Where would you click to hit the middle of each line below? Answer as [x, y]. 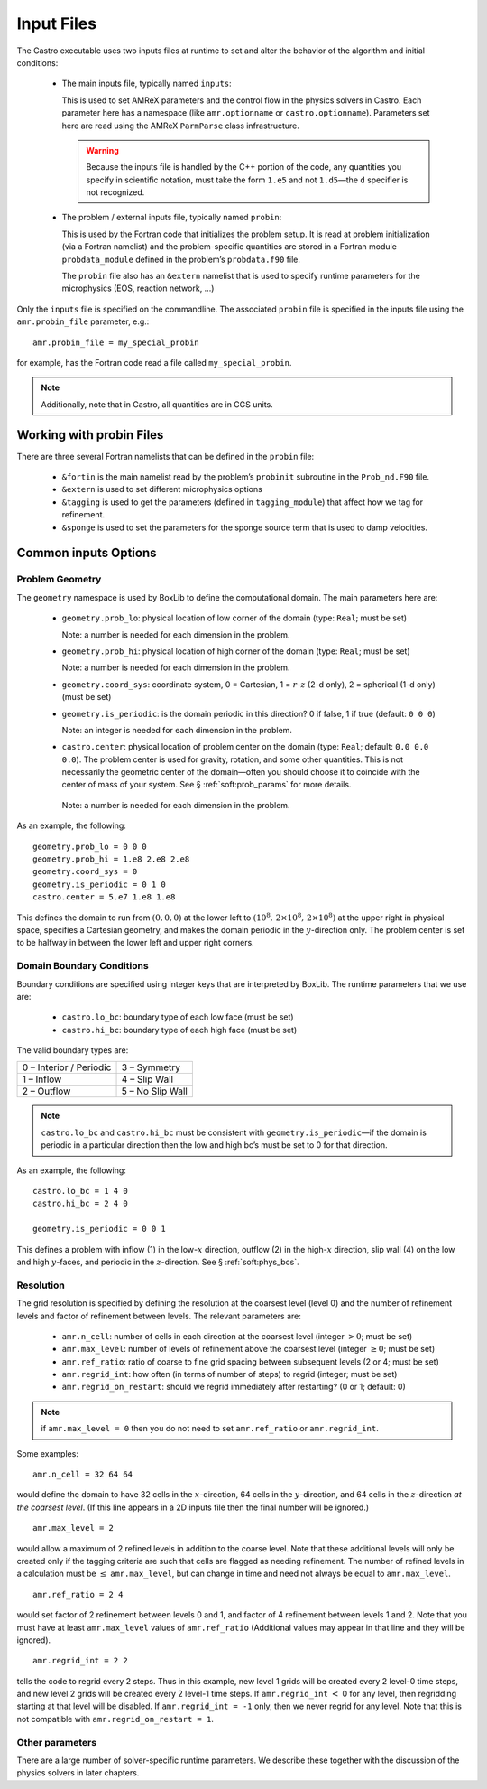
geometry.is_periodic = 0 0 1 [100, 1229]
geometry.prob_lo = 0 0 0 [90, 846]
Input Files [57, 23]
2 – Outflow [46, 1091]
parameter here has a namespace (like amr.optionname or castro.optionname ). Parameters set [246, 113]
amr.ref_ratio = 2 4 [78, 1594]
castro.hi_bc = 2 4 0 [80, 1204]
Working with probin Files [90, 435]
